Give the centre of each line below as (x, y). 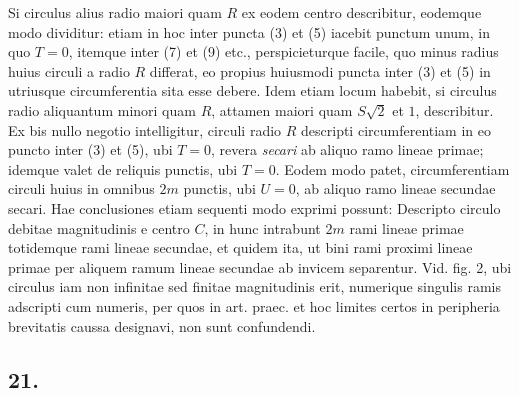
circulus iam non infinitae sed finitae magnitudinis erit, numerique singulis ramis (254, 286)
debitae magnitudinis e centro (99, 227)
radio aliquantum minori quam (102, 109)
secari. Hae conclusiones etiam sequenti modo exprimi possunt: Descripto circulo (254, 207)
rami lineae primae (406, 227)
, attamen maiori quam (282, 109)
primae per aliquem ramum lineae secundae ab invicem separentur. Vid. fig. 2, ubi (260, 266)
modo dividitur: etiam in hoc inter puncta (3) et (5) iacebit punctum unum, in (249, 31)
